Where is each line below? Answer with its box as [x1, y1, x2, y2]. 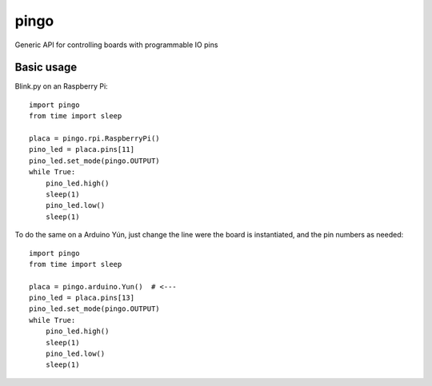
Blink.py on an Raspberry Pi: [14, 82, 108, 91]
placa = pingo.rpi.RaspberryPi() [29, 134, 160, 143]
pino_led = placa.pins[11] [29, 145, 135, 154]
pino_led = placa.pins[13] [29, 293, 135, 303]
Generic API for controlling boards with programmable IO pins [14, 40, 218, 50]
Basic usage [14, 61, 78, 74]
